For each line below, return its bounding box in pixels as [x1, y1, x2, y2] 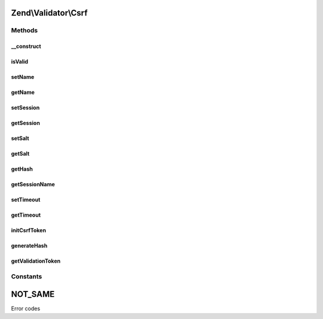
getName [11, 89, 35, 96]
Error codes [11, 305, 41, 312]
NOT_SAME [11, 289, 55, 299]
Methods [11, 26, 38, 35]
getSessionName [11, 181, 55, 188]
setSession [11, 104, 40, 111]
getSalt [11, 150, 30, 157]
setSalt [11, 135, 29, 142]
